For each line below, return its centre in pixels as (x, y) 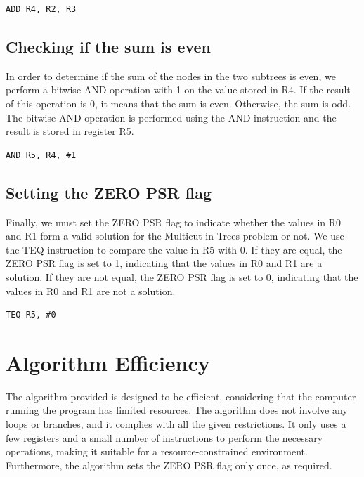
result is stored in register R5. (70, 131)
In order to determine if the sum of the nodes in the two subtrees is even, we (171, 76)
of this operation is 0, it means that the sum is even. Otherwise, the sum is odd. (178, 103)
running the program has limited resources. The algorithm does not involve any (177, 410)
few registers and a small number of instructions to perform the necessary (164, 437)
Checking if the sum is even (109, 46)
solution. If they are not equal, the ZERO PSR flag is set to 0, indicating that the (182, 276)
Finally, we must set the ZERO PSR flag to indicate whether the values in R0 (174, 222)
